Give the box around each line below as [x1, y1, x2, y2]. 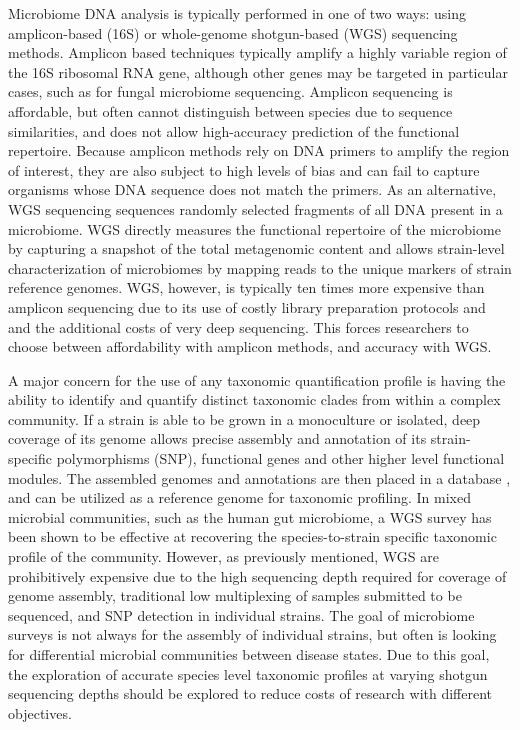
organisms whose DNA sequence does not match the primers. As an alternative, [8, 179, 497, 200]
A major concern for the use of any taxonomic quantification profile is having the [8, 369, 506, 390]
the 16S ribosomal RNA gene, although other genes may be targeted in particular [8, 61, 508, 82]
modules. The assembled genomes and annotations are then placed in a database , [8, 467, 511, 488]
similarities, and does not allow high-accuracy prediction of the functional [8, 120, 460, 141]
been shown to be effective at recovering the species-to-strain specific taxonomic [8, 526, 497, 547]
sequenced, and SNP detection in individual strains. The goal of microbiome [8, 604, 475, 625]
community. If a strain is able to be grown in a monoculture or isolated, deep [8, 408, 481, 429]
